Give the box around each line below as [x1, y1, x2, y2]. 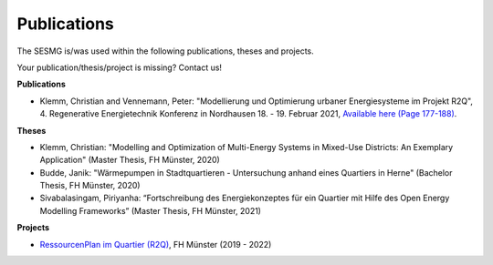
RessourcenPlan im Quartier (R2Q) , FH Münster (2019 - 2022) [39, 239, 272, 250]
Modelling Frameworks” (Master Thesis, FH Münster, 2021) [39, 205, 262, 216]
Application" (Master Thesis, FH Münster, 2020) [39, 155, 221, 166]
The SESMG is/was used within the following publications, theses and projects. [16, 46, 314, 56]
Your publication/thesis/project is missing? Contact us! [16, 62, 223, 73]
